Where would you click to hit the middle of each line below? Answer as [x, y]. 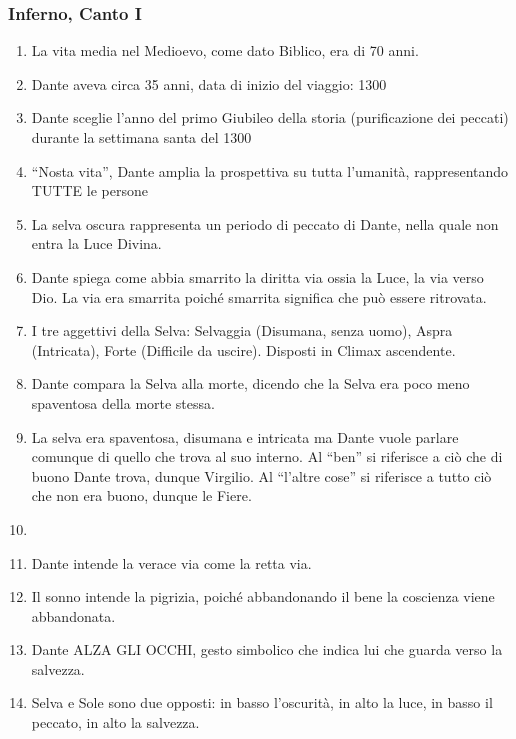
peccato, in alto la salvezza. [115, 722]
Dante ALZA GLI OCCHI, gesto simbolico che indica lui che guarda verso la [267, 649]
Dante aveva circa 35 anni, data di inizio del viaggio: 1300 [209, 83]
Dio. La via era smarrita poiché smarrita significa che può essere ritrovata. [259, 296]
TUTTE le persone [89, 190]
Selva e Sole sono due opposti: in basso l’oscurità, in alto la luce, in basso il [262, 702]
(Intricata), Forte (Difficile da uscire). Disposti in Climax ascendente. [243, 349]
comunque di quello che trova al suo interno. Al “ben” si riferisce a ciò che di [267, 456]
